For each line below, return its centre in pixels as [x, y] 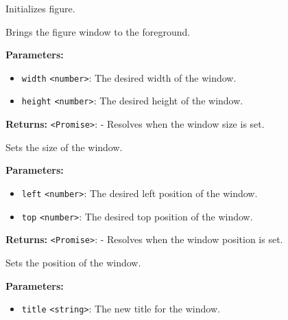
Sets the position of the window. [73, 262]
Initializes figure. [40, 8]
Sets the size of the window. [64, 147]
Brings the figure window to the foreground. [98, 31]
